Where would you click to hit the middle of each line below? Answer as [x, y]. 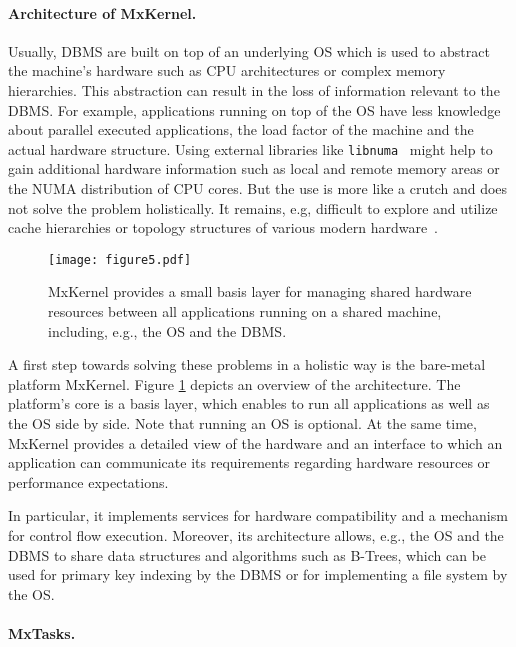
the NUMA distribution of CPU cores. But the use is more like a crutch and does [258, 188]
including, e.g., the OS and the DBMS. [167, 330]
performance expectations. [88, 481]
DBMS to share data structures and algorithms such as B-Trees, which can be [247, 554]
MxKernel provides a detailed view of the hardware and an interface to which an [255, 442]
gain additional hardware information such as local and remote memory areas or [254, 168]
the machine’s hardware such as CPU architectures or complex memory [227, 70]
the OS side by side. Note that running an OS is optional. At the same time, [242, 423]
